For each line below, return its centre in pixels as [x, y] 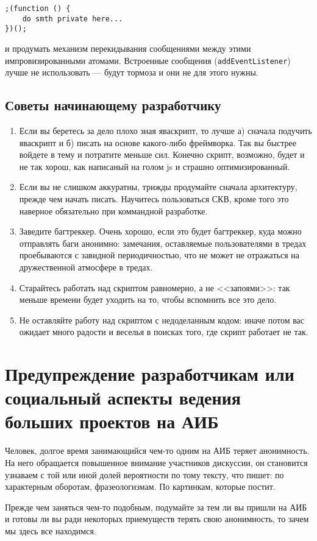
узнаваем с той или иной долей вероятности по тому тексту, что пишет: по [144, 474]
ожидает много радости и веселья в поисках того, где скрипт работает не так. [164, 332]
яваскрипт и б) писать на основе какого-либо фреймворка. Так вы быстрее [158, 142]
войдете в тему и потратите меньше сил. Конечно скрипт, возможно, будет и [162, 154]
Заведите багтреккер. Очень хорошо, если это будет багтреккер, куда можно [160, 231]
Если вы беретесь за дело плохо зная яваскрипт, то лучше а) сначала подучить [166, 131]
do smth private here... [73, 19]
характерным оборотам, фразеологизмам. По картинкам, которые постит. [140, 486]
